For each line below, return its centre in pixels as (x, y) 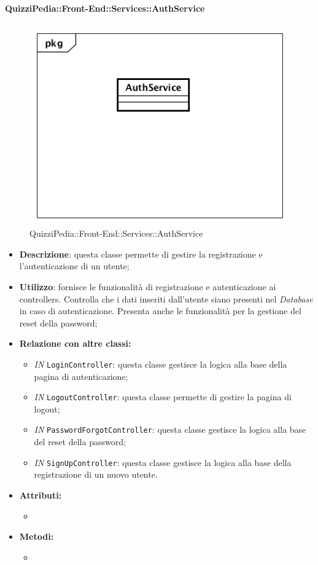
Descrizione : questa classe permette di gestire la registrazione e (141, 254)
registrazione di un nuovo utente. (96, 474)
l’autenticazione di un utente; (74, 266)
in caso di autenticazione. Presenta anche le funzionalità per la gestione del (160, 311)
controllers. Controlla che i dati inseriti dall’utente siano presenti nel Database (166, 298)
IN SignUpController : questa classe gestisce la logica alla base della (163, 462)
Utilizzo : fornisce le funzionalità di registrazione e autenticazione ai (148, 287)
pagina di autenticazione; (81, 376)
